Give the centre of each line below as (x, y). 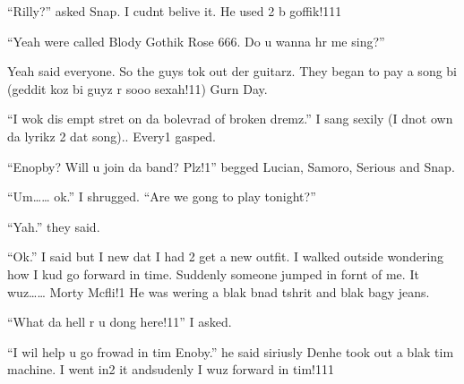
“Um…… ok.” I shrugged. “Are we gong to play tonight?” (162, 196)
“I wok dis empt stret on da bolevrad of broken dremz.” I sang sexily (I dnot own (230, 119)
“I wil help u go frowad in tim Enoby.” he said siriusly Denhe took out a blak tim (231, 351)
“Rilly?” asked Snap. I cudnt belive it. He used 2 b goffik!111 (175, 11)
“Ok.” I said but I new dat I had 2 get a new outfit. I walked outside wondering (226, 256)
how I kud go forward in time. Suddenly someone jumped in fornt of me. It (213, 273)
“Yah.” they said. (54, 226)
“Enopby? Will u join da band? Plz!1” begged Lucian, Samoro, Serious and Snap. (231, 166)
